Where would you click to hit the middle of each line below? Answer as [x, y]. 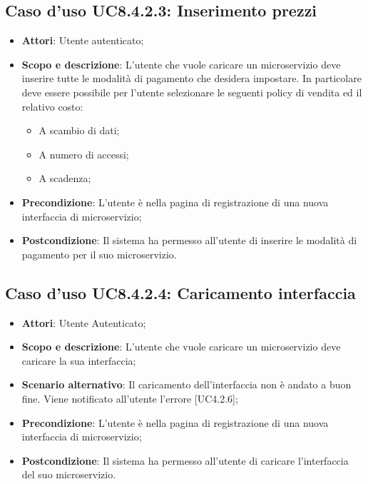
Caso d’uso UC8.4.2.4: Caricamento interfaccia [180, 292]
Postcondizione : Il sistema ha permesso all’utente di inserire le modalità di [189, 240]
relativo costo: [52, 106]
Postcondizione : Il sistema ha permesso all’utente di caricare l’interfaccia [185, 460]
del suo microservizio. [69, 474]
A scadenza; [65, 178]
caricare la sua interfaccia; [79, 360]
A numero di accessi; [84, 154]
